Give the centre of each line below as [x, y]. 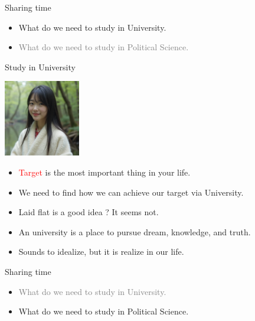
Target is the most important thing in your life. [104, 172]
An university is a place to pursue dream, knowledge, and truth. [135, 231]
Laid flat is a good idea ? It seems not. [89, 212]
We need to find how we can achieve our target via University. [131, 192]
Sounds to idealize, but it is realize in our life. [101, 252]
